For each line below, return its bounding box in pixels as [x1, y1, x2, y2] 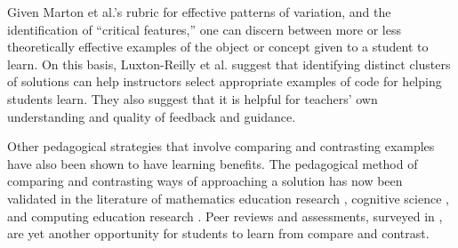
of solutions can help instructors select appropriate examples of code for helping [7, 72, 442, 91]
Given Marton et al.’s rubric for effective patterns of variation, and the [7, 3, 391, 20]
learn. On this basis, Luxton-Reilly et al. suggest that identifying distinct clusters [7, 54, 451, 73]
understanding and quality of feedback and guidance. [7, 107, 296, 125]
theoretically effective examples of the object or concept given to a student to [7, 37, 429, 56]
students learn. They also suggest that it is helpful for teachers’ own [7, 89, 378, 108]
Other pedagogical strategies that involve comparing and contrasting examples [7, 137, 435, 156]
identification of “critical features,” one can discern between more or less [7, 20, 402, 38]
